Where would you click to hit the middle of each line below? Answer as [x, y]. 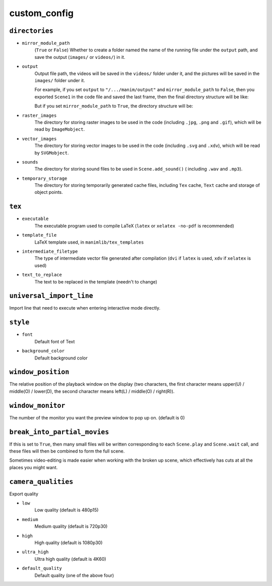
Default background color [61, 358]
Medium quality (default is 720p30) [71, 527]
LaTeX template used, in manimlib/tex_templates [89, 242]
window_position [39, 372]
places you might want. [33, 467]
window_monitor [37, 406]
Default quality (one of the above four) [74, 575]
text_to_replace [42, 275]
